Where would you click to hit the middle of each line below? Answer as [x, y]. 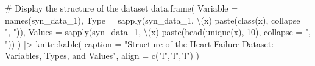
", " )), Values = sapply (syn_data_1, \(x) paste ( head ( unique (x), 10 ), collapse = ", [158, 32]
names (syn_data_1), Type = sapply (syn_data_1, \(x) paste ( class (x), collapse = [157, 20]
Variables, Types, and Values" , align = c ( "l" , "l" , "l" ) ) [102, 55]
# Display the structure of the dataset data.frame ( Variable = [122, 8]
